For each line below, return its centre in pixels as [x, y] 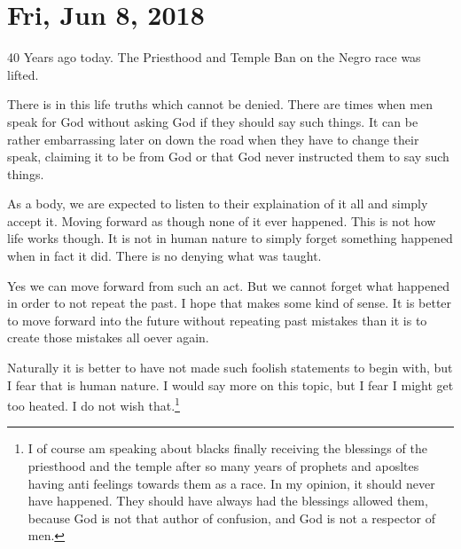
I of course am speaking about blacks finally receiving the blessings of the [227, 448]
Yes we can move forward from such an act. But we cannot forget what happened [229, 285]
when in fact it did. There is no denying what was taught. [164, 256]
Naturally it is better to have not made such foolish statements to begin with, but [230, 368]
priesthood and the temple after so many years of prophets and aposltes [223, 466]
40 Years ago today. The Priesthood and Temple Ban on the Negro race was [214, 57]
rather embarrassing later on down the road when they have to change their [213, 139]
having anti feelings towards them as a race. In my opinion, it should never [231, 483]
